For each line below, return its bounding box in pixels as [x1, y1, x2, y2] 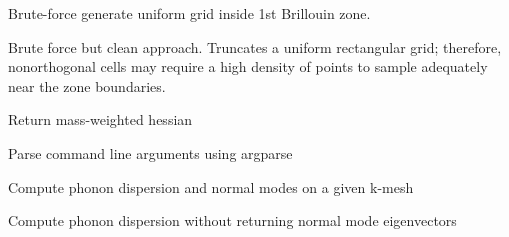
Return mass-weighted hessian [8, 109, 193, 130]
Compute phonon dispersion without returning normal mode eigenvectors [8, 210, 457, 231]
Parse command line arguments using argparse [8, 142, 293, 163]
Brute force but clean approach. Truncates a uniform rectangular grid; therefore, [8, 36, 502, 57]
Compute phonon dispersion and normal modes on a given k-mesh [8, 176, 414, 197]
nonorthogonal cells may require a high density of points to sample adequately [8, 56, 488, 77]
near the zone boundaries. [8, 75, 166, 96]
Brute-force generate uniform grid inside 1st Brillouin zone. [8, 3, 371, 23]
